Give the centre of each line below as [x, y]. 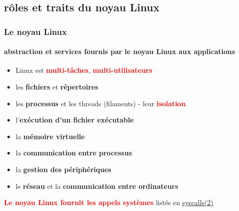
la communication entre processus [74, 153]
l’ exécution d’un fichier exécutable [75, 120]
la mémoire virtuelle [50, 136]
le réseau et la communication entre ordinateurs [97, 186]
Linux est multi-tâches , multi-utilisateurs [84, 70]
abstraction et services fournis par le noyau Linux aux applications [119, 51]
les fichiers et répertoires [57, 87]
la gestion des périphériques [63, 169]
